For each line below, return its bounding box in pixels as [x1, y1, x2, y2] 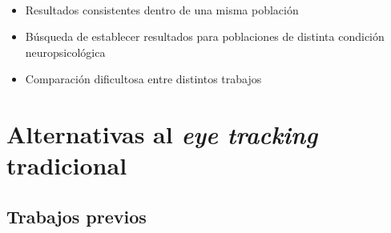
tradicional [6, 149, 127, 182]
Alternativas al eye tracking [6, 118, 318, 151]
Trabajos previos [6, 203, 147, 228]
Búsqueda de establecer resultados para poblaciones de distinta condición [25, 28, 385, 45]
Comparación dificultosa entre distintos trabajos [25, 70, 262, 87]
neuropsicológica [25, 43, 106, 60]
